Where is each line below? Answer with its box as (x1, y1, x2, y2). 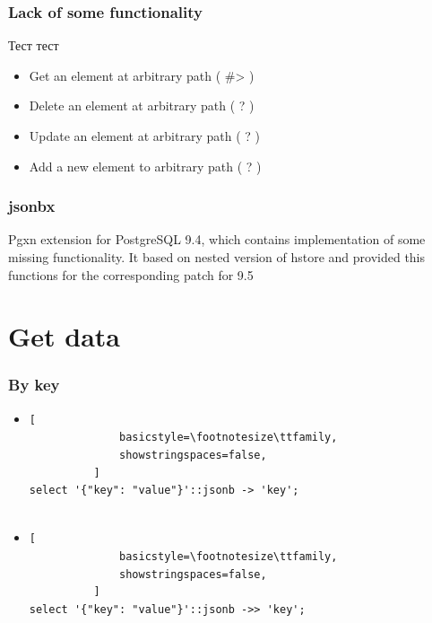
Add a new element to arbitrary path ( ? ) (29, 156, 262, 175)
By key (8, 373, 60, 396)
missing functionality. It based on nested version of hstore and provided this (8, 248, 426, 266)
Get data (8, 318, 121, 355)
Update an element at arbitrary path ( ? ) (29, 127, 260, 145)
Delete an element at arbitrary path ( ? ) (29, 96, 255, 115)
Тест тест (8, 36, 59, 55)
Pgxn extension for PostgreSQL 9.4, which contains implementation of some (8, 230, 426, 249)
